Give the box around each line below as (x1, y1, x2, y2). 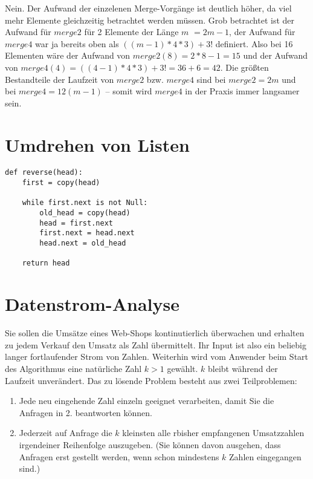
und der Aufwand (243, 49, 308, 62)
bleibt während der (208, 362, 278, 374)
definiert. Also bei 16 (215, 37, 293, 50)
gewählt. (167, 362, 198, 374)
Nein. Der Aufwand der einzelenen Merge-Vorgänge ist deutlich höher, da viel (5, 2, 292, 14)
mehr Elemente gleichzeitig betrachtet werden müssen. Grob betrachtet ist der (5, 13, 295, 26)
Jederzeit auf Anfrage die (19, 426, 112, 439)
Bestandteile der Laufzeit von (5, 73, 114, 85)
